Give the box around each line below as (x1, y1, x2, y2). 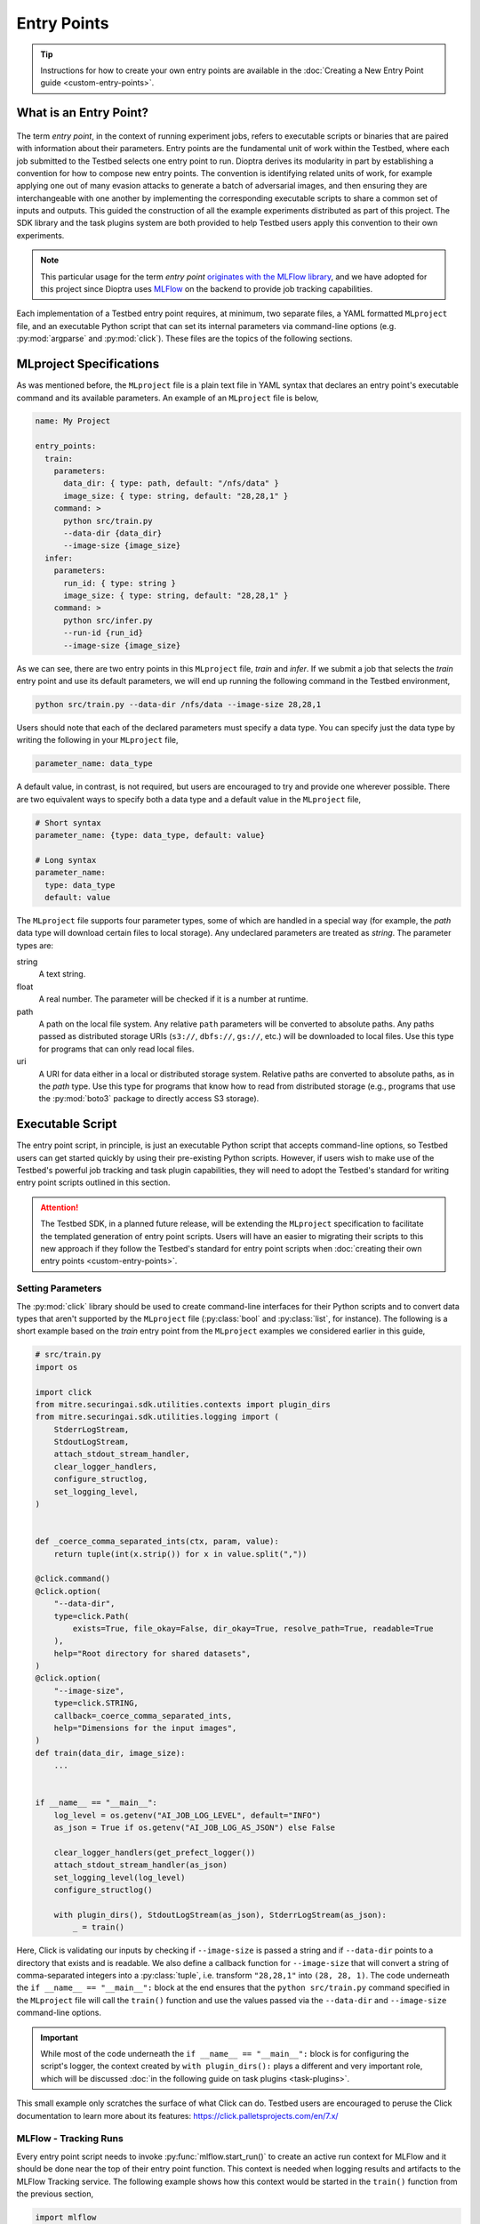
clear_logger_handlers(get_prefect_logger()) (53, 1847, 256, 1857)
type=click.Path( (53, 1611, 130, 1621)
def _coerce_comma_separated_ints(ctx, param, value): (35, 1536, 279, 1547)
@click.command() (35, 1574, 111, 1583)
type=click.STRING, (53, 1698, 140, 1708)
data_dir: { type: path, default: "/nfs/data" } (63, 479, 279, 488)
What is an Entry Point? (16, 105, 148, 120)
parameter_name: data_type (35, 759, 153, 769)
